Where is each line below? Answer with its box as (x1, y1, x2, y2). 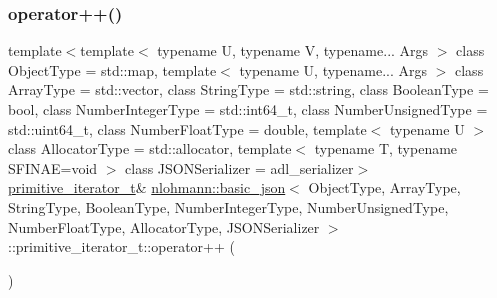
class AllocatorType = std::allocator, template (8, 138, 292, 159)
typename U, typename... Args (239, 59, 428, 80)
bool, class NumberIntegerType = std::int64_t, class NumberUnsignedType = (8, 99, 488, 119)
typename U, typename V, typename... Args (157, 40, 429, 61)
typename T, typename (314, 138, 458, 159)
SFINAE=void (8, 157, 98, 178)
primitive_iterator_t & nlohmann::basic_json (8, 177, 286, 198)
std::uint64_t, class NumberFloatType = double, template (8, 118, 367, 139)
